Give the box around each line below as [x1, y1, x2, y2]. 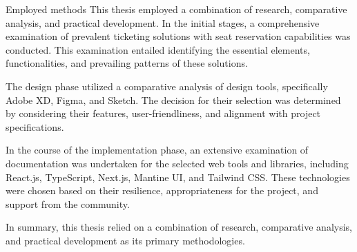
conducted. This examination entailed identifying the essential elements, [6, 42, 310, 56]
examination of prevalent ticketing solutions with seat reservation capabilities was [6, 29, 351, 43]
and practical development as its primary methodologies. [6, 233, 245, 247]
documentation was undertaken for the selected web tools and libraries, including [6, 156, 349, 170]
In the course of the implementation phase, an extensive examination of [6, 143, 309, 157]
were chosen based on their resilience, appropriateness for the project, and [6, 183, 318, 198]
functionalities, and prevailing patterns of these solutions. [6, 56, 248, 70]
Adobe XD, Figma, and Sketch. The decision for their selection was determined [6, 92, 341, 107]
